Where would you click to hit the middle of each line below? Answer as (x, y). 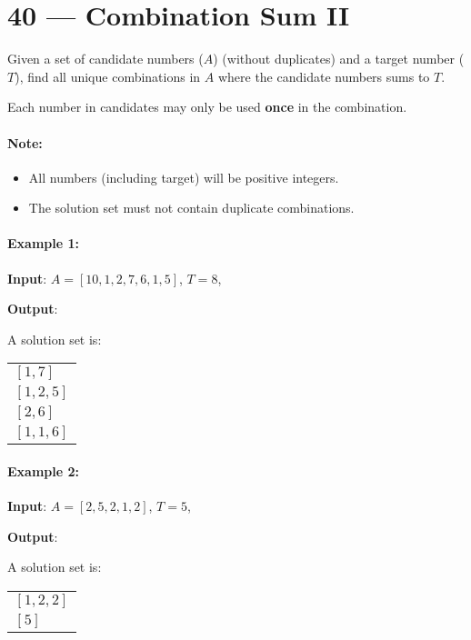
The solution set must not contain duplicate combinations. (191, 208)
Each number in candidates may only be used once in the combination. (207, 107)
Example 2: (43, 471)
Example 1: (43, 243)
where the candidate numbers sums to (324, 76)
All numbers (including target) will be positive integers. (184, 177)
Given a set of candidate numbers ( (105, 59)
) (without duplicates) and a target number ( (339, 59)
